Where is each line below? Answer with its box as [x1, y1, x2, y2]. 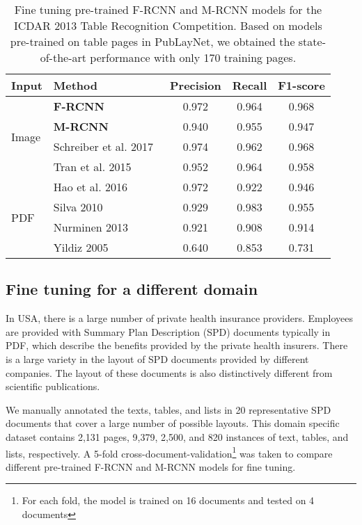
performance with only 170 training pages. [90, 49, 297, 65]
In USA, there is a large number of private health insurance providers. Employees [6, 311, 353, 325]
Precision [170, 77, 221, 93]
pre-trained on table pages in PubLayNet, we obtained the [10, 33, 295, 49]
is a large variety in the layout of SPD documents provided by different [6, 351, 309, 366]
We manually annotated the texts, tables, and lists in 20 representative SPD [6, 402, 331, 417]
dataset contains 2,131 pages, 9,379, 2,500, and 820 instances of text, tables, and [6, 429, 349, 444]
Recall [232, 77, 267, 93]
